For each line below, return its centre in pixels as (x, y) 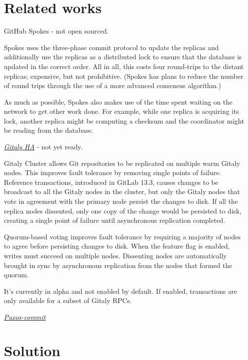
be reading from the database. (49, 130)
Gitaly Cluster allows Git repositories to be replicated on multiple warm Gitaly (122, 163)
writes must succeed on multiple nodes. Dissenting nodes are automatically (115, 255)
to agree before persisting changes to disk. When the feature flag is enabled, (117, 246)
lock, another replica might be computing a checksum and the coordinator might (124, 120)
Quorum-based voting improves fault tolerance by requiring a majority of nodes (123, 236)
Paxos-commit (25, 316)
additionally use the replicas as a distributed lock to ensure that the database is (123, 57)
